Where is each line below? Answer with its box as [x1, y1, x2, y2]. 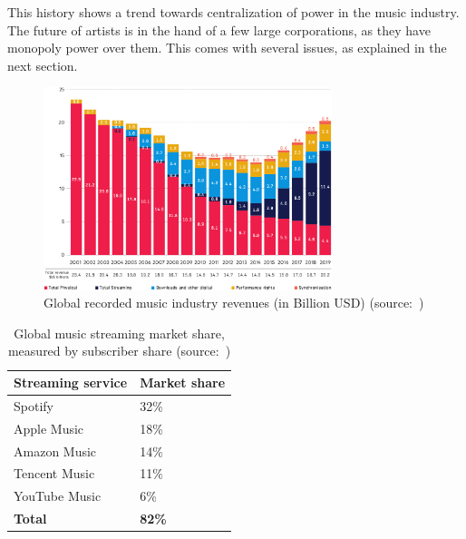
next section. [7, 55, 78, 74]
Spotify [14, 396, 53, 415]
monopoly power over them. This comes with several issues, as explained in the [7, 38, 447, 57]
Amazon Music [14, 441, 97, 460]
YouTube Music [14, 486, 102, 505]
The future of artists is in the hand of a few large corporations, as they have [7, 20, 431, 39]
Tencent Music [14, 464, 95, 483]
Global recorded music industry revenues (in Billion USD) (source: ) [44, 293, 424, 312]
